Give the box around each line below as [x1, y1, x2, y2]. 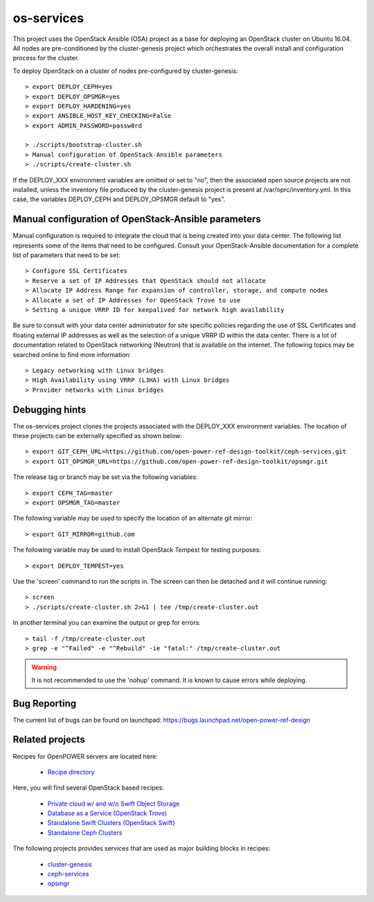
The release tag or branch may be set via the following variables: [12, 473, 198, 481]
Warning [31, 663, 57, 672]
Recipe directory [47, 767, 95, 776]
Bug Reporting [12, 697, 77, 709]
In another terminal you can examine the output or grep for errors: [12, 618, 201, 627]
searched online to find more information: [12, 350, 132, 358]
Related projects [12, 734, 86, 745]
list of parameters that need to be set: [12, 251, 121, 259]
